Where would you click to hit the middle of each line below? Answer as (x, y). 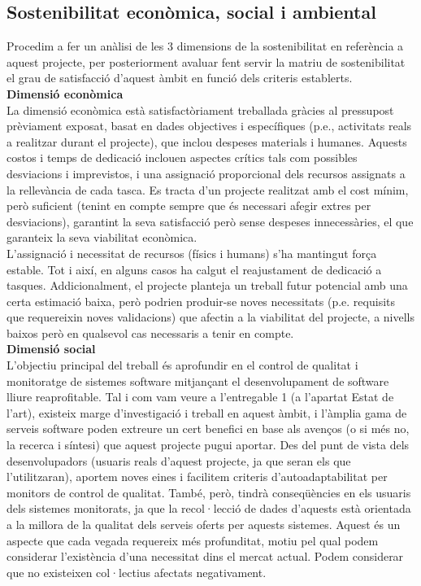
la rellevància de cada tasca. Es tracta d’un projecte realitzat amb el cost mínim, (208, 189)
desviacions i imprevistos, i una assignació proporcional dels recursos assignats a (206, 173)
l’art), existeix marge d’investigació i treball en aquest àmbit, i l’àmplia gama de (207, 412)
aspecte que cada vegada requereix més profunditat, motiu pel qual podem (193, 540)
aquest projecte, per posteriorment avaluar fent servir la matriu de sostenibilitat (206, 61)
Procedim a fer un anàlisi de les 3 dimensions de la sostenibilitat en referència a (205, 46)
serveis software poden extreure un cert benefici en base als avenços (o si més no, (208, 429)
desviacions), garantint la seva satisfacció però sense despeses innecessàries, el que (210, 221)
